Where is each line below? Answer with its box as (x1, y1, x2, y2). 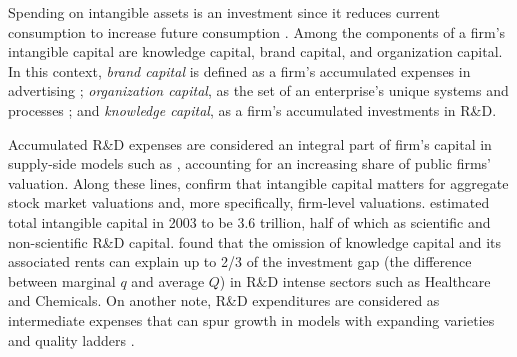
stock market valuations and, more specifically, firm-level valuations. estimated (8, 192, 490, 213)
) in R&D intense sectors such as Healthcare (219, 270, 491, 291)
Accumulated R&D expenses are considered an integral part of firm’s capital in (8, 133, 492, 154)
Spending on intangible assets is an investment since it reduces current (8, 2, 440, 22)
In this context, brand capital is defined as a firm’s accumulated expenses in (8, 60, 471, 81)
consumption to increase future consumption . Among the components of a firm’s (8, 21, 506, 42)
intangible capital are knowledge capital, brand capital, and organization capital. (8, 41, 503, 62)
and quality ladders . (8, 329, 135, 350)
